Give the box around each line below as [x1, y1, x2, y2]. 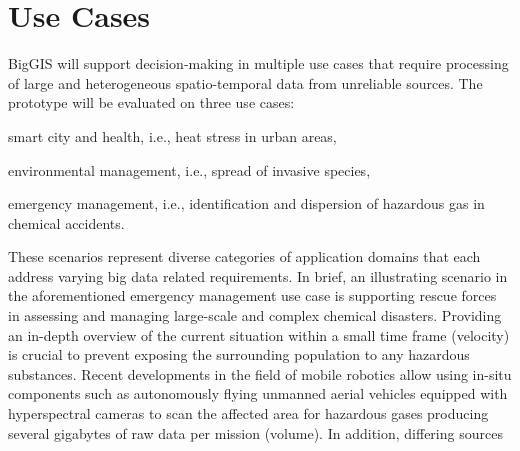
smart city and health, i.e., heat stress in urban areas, [8, 125, 337, 146]
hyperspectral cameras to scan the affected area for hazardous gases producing [8, 403, 489, 424]
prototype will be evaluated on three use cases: [8, 92, 295, 113]
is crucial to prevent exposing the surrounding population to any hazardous [8, 344, 470, 365]
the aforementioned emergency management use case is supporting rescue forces [8, 285, 497, 306]
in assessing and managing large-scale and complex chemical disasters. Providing [8, 305, 502, 326]
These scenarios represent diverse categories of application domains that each [8, 246, 481, 267]
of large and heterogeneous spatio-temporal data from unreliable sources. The [8, 72, 483, 93]
